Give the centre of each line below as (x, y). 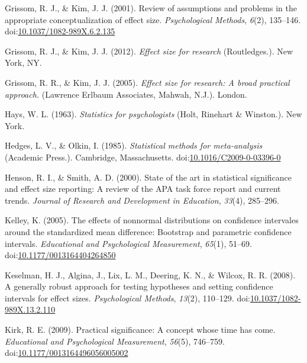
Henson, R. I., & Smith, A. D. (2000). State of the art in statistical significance (148, 177)
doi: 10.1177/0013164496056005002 (67, 353)
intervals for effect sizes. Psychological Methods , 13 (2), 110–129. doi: (127, 298)
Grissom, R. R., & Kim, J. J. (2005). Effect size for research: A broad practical (147, 82)
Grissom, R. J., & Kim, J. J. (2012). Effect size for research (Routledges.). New (149, 51)
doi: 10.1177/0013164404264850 (60, 255)
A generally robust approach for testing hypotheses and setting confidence (139, 286)
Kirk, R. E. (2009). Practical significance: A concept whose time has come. (140, 330)
